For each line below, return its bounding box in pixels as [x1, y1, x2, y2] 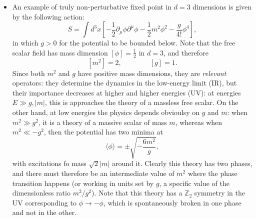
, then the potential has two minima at [43, 126, 163, 137]
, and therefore [163, 47, 208, 57]
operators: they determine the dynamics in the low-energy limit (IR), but [12, 77, 237, 88]
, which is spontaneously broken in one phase [103, 197, 241, 207]
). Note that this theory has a [91, 187, 182, 198]
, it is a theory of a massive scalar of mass [38, 116, 167, 127]
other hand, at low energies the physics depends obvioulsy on [12, 106, 199, 117]
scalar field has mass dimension [12, 47, 108, 57]
